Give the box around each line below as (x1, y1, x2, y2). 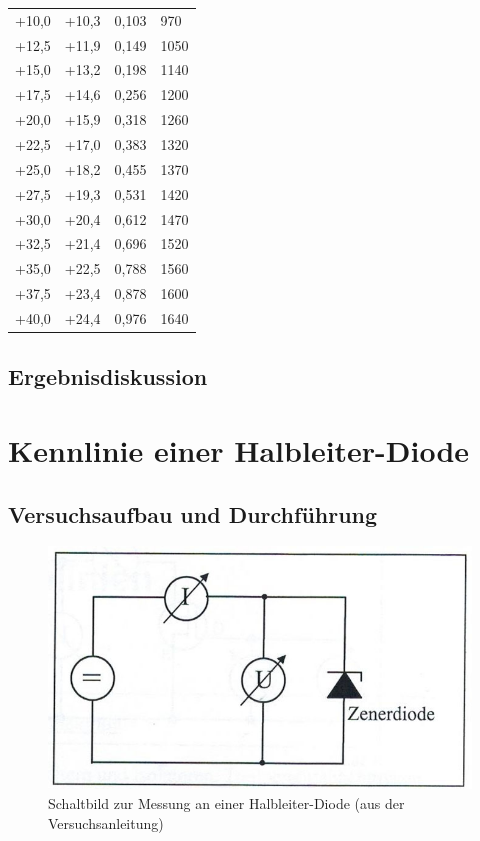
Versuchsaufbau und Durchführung (8, 498, 378, 529)
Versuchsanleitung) (48, 812, 164, 833)
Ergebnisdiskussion (8, 361, 208, 392)
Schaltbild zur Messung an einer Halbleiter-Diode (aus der (48, 792, 405, 813)
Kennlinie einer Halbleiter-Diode (8, 429, 470, 470)
